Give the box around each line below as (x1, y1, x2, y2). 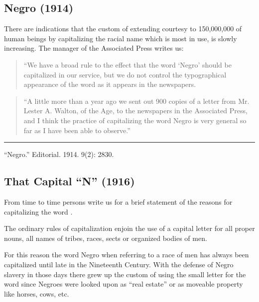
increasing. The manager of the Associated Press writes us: (4, 43, 184, 53)
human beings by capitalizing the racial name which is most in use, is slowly (4, 33, 237, 43)
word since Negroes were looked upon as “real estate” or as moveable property (4, 279, 243, 289)
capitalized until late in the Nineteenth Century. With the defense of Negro (4, 259, 234, 269)
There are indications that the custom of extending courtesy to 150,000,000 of (4, 23, 242, 34)
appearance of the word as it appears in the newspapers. (23, 79, 196, 89)
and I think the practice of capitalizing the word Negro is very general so (23, 115, 247, 125)
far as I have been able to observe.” (23, 125, 130, 135)
